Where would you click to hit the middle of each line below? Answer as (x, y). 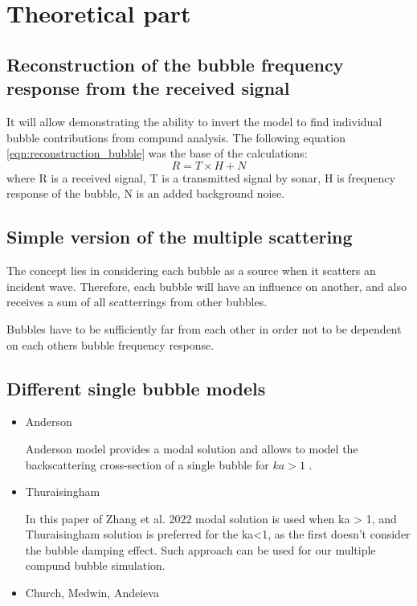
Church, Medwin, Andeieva (92, 593)
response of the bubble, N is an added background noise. (146, 193)
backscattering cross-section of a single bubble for (147, 464)
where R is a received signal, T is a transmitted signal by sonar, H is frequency (201, 177)
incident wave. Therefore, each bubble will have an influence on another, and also (206, 286)
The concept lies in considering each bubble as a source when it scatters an (191, 270)
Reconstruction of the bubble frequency (175, 64)
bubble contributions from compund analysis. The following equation (176, 137)
